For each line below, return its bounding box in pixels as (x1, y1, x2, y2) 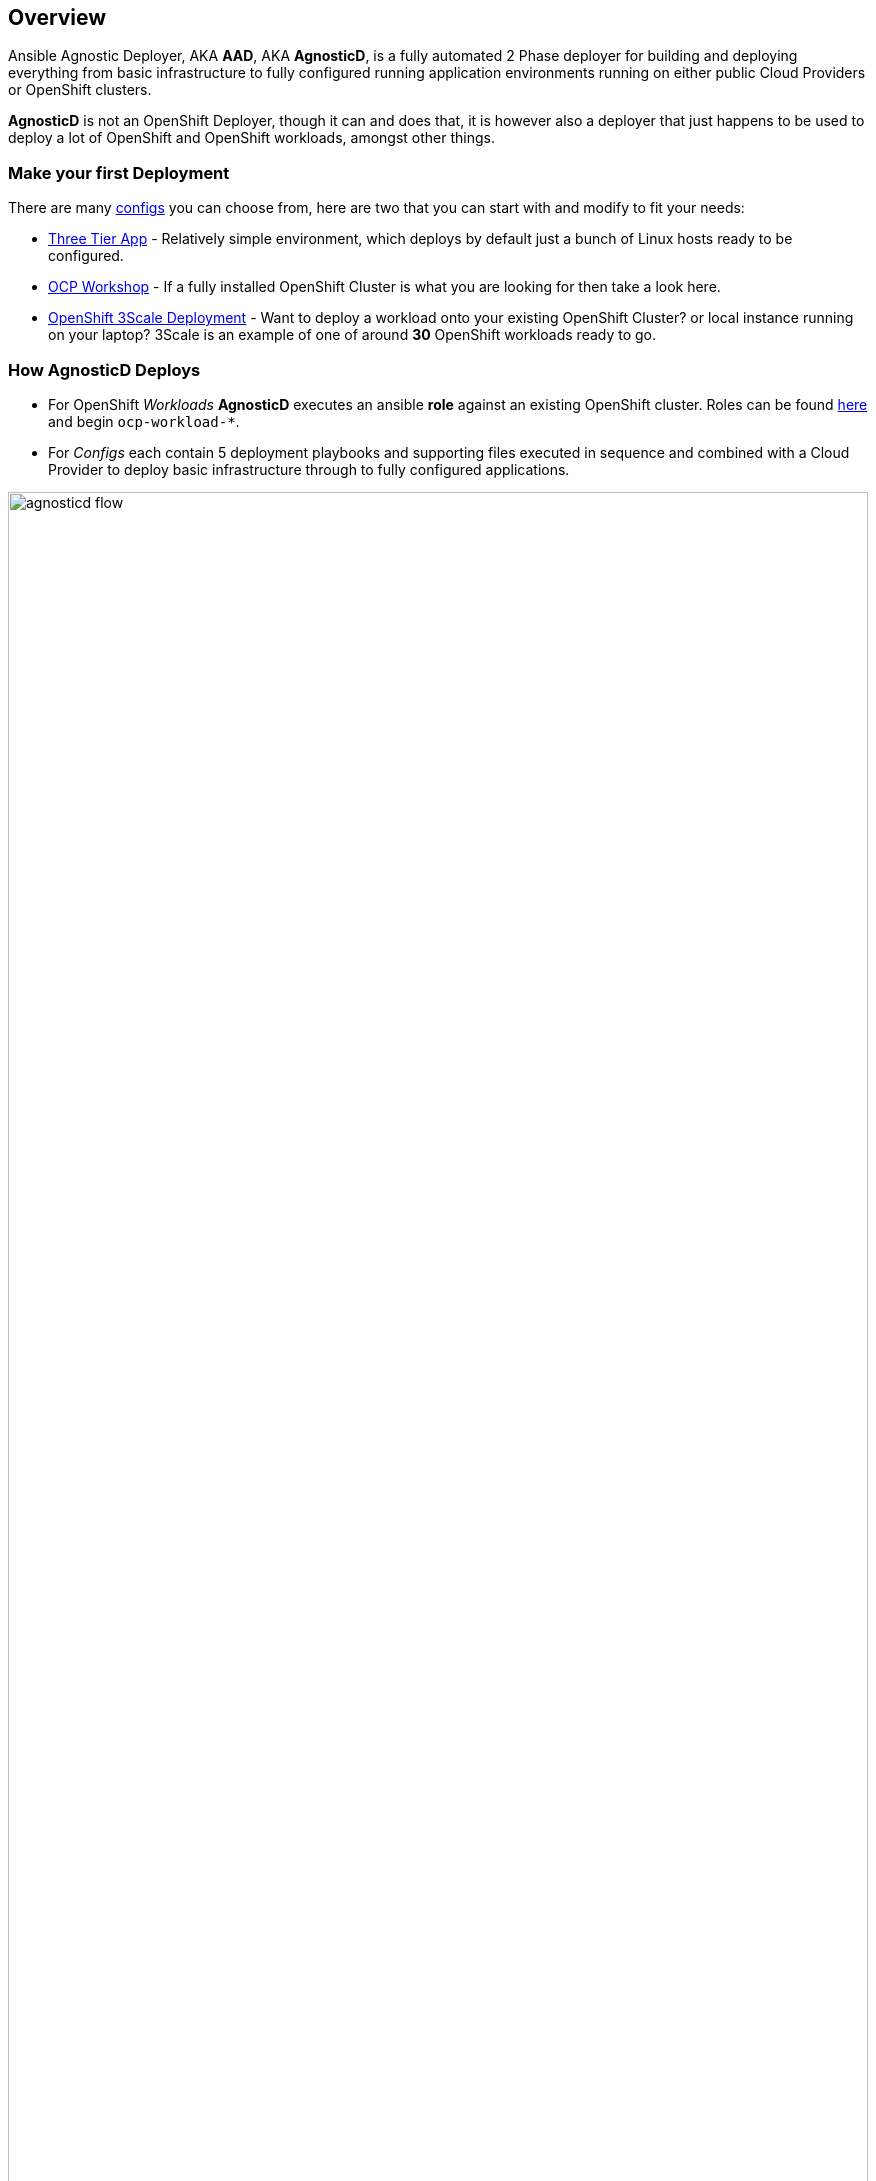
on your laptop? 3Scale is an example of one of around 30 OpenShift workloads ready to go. (48, 326, 657, 344)
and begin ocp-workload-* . (48, 412, 240, 430)
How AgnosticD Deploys (8, 359, 201, 380)
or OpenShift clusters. (8, 81, 152, 99)
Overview (8, 5, 107, 30)
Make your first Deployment (8, 162, 230, 183)
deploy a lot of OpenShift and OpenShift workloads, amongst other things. (8, 129, 495, 147)
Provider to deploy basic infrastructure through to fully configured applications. (48, 460, 570, 478)
